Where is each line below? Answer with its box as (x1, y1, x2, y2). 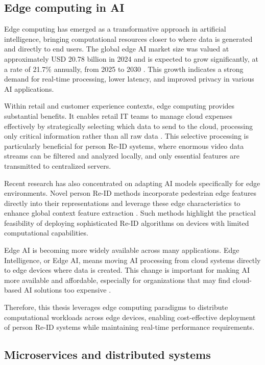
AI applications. (4, 83, 54, 94)
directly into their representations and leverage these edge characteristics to (4, 197, 240, 208)
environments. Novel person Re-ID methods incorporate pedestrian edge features (4, 188, 257, 198)
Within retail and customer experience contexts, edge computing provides (4, 100, 235, 111)
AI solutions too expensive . (23, 284, 111, 295)
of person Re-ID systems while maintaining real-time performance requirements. (4, 322, 255, 332)
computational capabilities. (4, 227, 88, 238)
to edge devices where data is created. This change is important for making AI (4, 265, 250, 275)
